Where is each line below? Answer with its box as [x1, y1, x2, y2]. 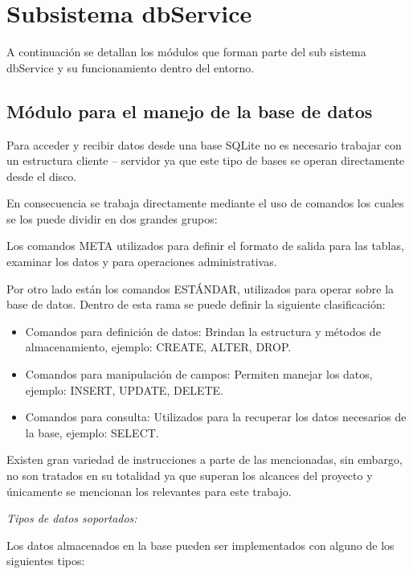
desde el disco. [6, 167, 77, 184]
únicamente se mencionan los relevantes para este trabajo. [6, 482, 292, 499]
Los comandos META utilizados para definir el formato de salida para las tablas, [6, 237, 404, 254]
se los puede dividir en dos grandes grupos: [6, 210, 218, 227]
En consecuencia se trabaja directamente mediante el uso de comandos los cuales [6, 195, 404, 211]
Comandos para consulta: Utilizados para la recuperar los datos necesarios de [25, 408, 407, 425]
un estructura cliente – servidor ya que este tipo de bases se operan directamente [6, 152, 405, 169]
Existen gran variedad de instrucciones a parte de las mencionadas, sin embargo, [6, 451, 403, 468]
